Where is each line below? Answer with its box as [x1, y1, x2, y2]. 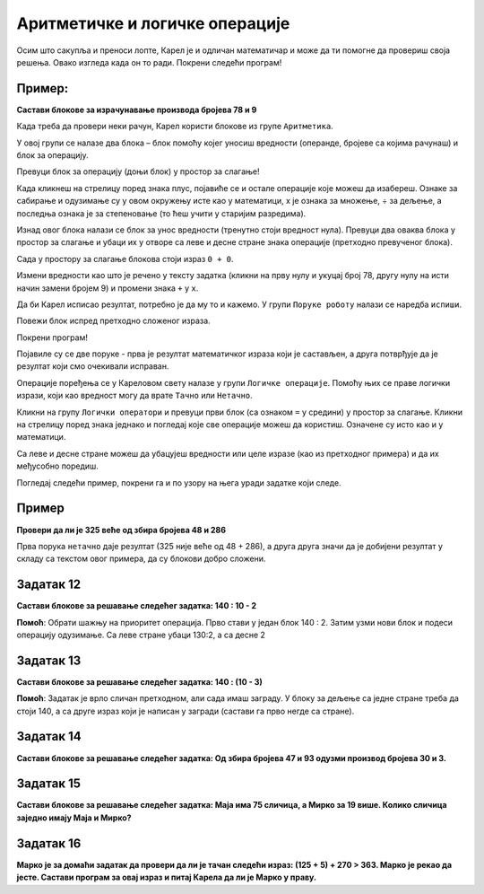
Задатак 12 [16, 577, 81, 592]
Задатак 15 [16, 776, 81, 792]
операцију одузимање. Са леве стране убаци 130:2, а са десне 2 [16, 629, 266, 640]
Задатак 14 [16, 729, 82, 744]
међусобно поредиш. [16, 460, 99, 471]
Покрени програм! [16, 332, 89, 343]
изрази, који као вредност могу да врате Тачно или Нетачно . [16, 390, 253, 401]
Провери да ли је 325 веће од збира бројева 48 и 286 [16, 524, 227, 535]
